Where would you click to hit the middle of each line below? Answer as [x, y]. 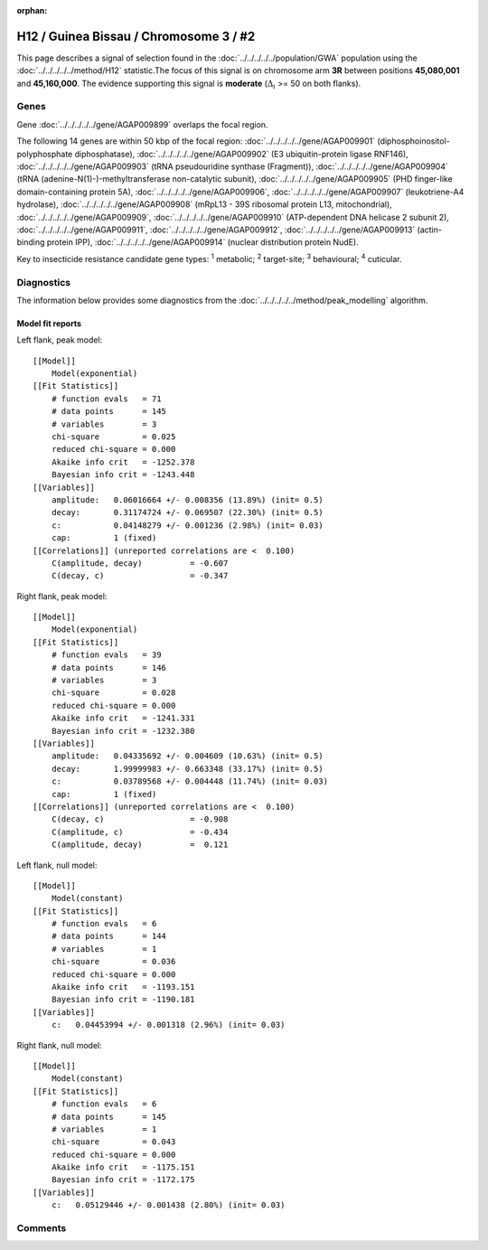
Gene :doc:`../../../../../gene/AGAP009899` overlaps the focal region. [142, 124]
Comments [42, 1228]
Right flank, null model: [60, 1045]
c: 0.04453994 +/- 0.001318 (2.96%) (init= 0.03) [168, 1025]
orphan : [32, 10]
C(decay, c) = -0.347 [140, 576]
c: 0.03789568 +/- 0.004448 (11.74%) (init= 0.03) [190, 781]
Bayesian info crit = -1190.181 [123, 1000]
